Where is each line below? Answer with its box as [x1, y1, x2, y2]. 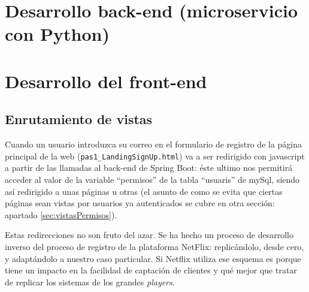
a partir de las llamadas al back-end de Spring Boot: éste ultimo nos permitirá [5, 161, 293, 174]
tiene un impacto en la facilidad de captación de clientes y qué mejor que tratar [5, 264, 297, 276]
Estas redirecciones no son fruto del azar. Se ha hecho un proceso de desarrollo [5, 228, 293, 241]
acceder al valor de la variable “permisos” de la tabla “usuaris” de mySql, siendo [5, 173, 300, 185]
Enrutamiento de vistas [5, 110, 153, 128]
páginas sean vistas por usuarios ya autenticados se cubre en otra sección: [5, 197, 275, 209]
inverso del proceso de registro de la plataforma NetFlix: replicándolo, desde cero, [5, 240, 304, 252]
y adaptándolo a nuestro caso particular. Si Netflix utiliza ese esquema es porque [5, 252, 301, 264]
